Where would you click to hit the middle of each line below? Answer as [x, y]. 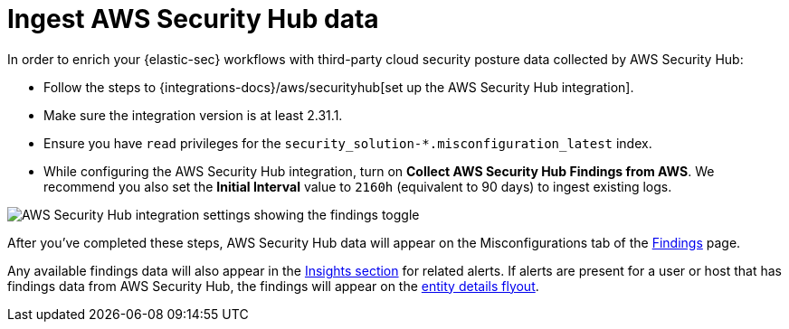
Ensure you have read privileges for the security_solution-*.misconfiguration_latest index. [348, 143]
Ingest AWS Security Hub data [193, 19]
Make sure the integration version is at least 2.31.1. [193, 115]
